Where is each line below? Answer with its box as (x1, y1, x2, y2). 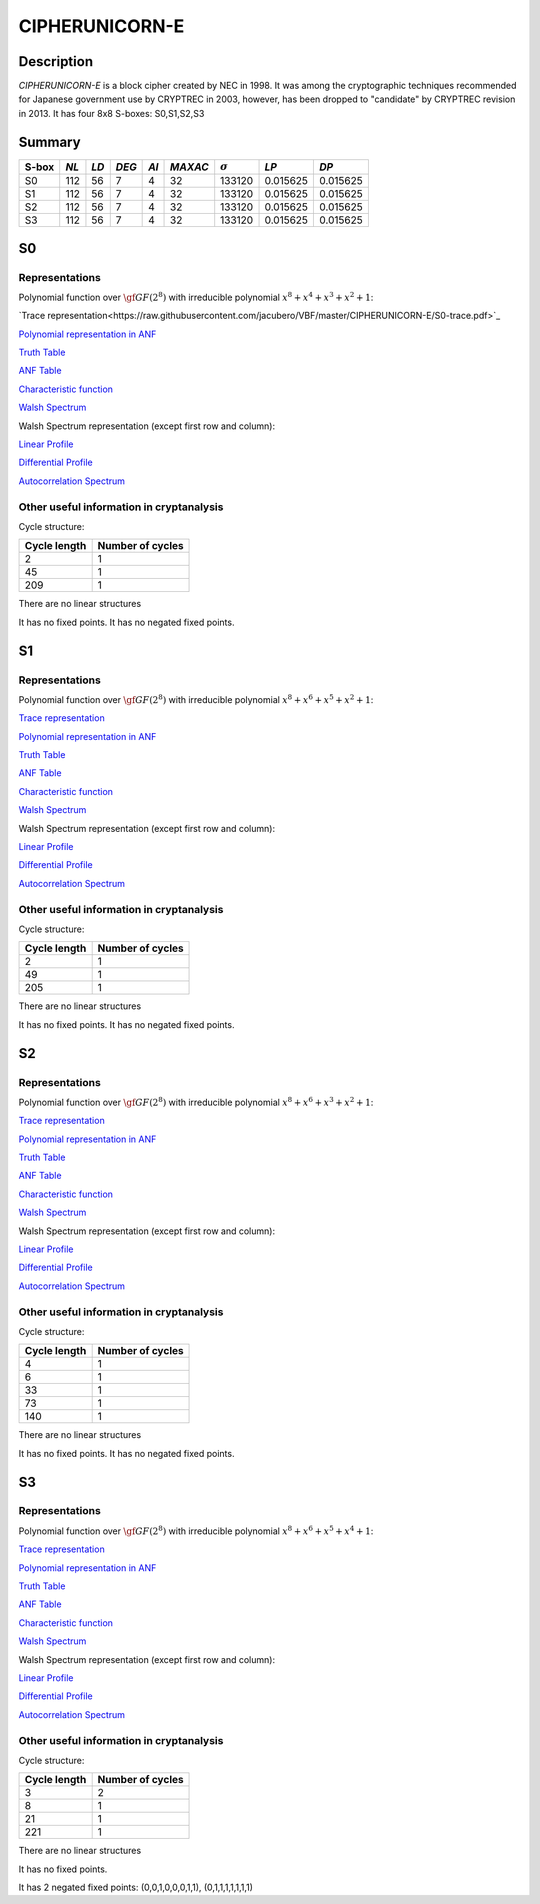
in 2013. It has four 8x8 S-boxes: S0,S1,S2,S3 (18, 107, 205, 119)
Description (18, 53, 94, 70)
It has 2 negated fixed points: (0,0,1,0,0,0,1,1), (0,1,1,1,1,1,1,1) (18, 1881, 254, 1894)
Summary (18, 133, 81, 150)
